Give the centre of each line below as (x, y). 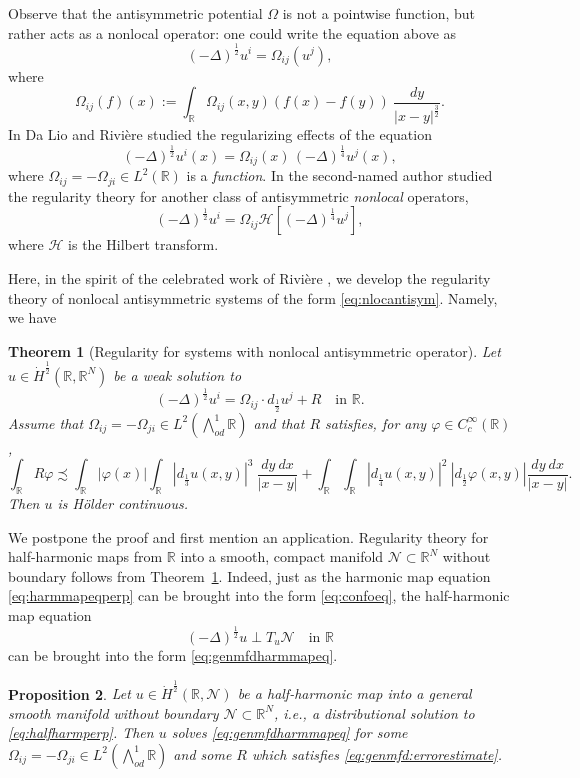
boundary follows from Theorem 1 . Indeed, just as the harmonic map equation (249, 575)
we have (32, 317)
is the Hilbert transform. (143, 244)
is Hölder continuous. (122, 503)
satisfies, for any (376, 422)
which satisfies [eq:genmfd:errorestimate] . (376, 753)
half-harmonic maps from (85, 556)
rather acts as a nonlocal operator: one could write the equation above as (232, 32)
